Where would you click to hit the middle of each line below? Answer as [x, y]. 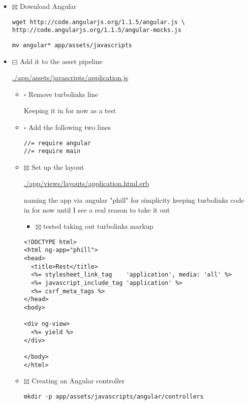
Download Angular [48, 6]
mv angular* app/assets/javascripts [72, 45]
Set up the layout [58, 167]
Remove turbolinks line [63, 94]
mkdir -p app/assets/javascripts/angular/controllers [114, 396]
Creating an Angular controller [78, 381]
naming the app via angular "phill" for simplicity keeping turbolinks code [134, 200]
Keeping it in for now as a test [70, 110]
